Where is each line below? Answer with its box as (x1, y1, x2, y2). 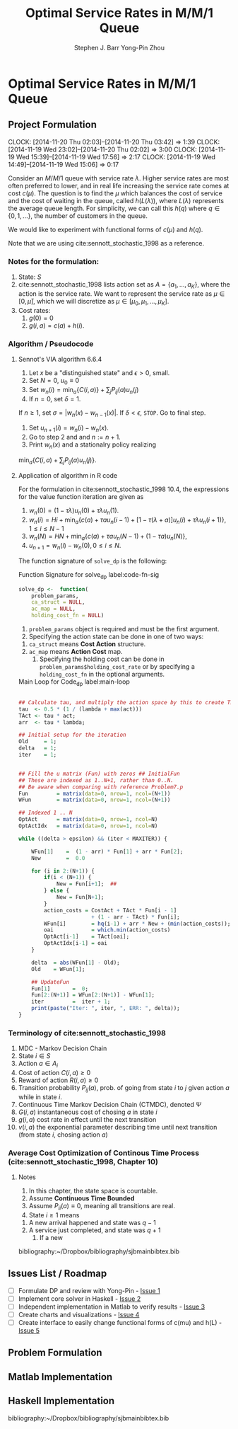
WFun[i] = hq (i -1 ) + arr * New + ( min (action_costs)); (44, 920, 231, 927)
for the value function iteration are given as (18, 492, 144, 500)
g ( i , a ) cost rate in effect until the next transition (18, 1115, 157, 1123)
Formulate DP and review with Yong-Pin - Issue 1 (18, 1286, 161, 1295)
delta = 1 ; (18, 745, 57, 752)
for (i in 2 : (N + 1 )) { (31, 867, 95, 875)
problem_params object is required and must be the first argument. (28, 625, 220, 633)
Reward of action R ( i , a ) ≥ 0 (18, 1076, 99, 1084)
